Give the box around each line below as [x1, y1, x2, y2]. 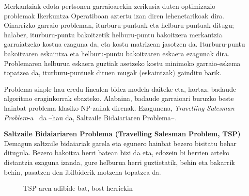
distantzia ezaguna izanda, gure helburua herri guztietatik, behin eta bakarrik [4, 157, 235, 167]
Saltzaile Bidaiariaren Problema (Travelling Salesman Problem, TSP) [4, 129, 241, 139]
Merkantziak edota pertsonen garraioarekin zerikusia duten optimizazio [4, 1, 216, 11]
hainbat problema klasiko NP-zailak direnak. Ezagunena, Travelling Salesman [4, 102, 234, 113]
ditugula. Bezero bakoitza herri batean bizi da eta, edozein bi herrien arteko [4, 147, 230, 158]
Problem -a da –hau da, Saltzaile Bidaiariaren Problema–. [4, 112, 176, 122]
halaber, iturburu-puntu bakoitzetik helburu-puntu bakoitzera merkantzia [4, 29, 222, 39]
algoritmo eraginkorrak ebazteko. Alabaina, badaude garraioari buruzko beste [4, 93, 234, 103]
